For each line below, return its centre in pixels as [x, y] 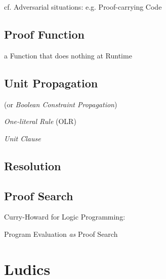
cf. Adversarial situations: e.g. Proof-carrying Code [83, 7]
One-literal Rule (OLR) [40, 121]
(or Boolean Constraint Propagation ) [61, 104]
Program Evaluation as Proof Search [61, 234]
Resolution [33, 165]
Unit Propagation [51, 83]
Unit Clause [23, 138]
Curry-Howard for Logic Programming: [65, 217]
